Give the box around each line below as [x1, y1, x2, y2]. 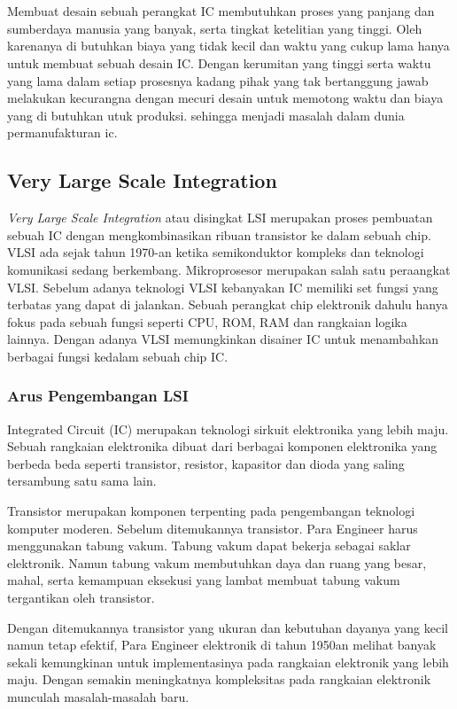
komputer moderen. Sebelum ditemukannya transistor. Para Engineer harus [7, 518, 418, 537]
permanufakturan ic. [7, 123, 118, 142]
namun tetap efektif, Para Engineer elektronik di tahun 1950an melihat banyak [7, 635, 437, 654]
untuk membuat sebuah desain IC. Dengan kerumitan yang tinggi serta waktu [7, 53, 431, 72]
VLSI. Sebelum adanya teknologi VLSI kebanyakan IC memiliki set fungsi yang [7, 277, 438, 296]
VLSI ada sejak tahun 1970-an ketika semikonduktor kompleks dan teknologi [7, 243, 424, 261]
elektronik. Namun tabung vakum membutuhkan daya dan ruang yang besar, [7, 553, 427, 572]
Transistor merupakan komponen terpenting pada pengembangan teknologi [7, 502, 415, 520]
